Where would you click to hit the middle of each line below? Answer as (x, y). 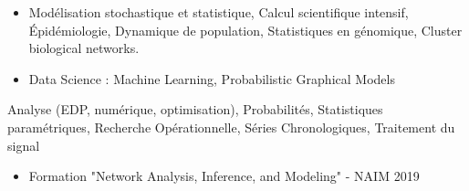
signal (24, 145)
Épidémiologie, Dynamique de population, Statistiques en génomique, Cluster (245, 30)
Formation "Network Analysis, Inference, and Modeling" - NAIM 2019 (224, 176)
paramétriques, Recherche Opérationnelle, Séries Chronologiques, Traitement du (231, 127)
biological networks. (84, 48)
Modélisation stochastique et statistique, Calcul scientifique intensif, (219, 12)
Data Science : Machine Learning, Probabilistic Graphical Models (212, 78)
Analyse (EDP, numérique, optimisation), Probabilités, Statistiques (195, 109)
